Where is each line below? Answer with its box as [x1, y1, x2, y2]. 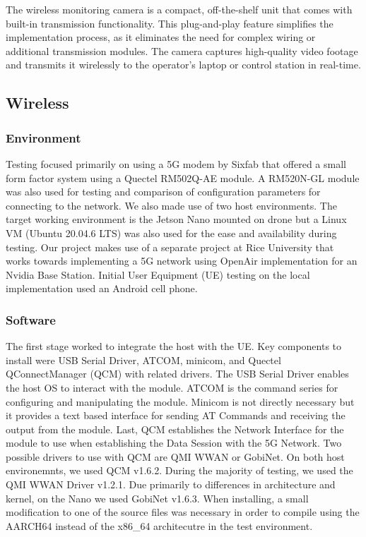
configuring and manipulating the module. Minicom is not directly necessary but [6, 394, 355, 409]
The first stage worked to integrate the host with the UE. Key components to [6, 339, 342, 354]
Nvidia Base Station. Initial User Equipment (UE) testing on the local [6, 267, 310, 282]
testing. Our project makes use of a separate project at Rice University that [6, 239, 334, 254]
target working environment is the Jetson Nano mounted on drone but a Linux [6, 212, 347, 227]
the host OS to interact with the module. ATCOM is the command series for [6, 380, 338, 394]
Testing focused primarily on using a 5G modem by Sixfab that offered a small [6, 156, 346, 171]
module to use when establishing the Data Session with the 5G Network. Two [6, 435, 342, 450]
